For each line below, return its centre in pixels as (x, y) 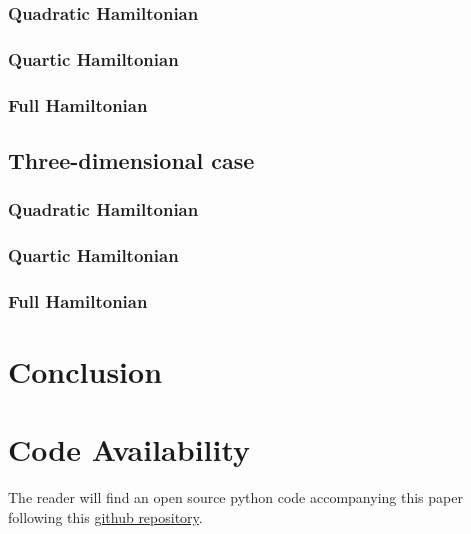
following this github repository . (105, 516)
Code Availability (129, 449)
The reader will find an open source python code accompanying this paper (235, 497)
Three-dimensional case (131, 159)
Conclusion (85, 371)
